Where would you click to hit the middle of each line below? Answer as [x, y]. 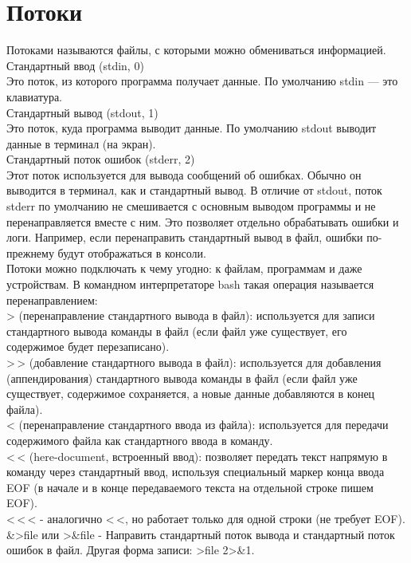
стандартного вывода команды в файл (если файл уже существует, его [177, 331]
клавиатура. [34, 96]
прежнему [30, 252]
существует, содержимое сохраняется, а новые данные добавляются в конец [191, 394]
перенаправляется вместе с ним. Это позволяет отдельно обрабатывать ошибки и [203, 221]
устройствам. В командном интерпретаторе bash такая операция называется [190, 284]
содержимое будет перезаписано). [88, 346]
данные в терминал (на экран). [81, 143]
